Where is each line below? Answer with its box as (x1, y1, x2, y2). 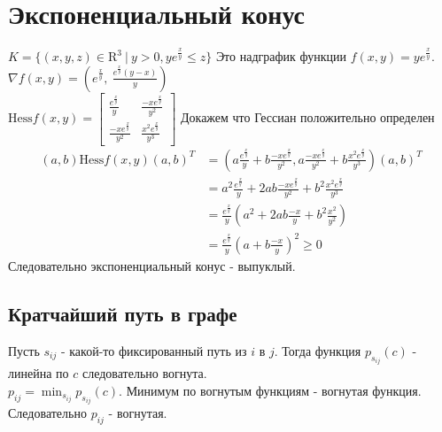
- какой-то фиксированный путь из (60, 341, 247, 359)
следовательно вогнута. (81, 364, 207, 382)
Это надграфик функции (215, 47, 347, 66)
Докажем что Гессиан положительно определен (181, 108, 435, 127)
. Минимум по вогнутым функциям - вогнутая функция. (119, 381, 422, 399)
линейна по (8, 364, 69, 382)
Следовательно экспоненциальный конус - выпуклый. (8, 256, 296, 274)
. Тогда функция (274, 341, 361, 359)
